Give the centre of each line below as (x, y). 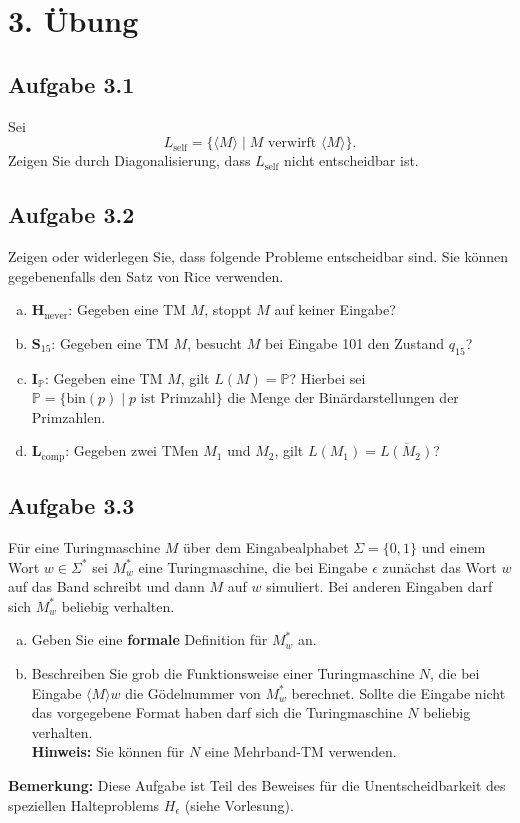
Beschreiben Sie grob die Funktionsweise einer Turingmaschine (223, 672)
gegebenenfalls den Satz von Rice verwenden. (146, 275)
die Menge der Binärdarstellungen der (343, 397)
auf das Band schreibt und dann (106, 586)
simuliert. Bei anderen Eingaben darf (379, 586)
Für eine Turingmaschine (84, 546)
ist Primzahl (178, 399)
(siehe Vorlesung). (239, 804)
